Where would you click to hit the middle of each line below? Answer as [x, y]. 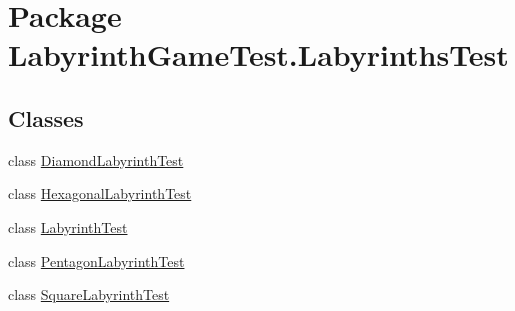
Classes [46, 117]
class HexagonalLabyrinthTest [100, 193]
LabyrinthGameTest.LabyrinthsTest [258, 54]
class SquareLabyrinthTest [89, 294]
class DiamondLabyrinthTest [96, 159]
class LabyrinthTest [68, 226]
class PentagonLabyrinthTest [96, 260]
